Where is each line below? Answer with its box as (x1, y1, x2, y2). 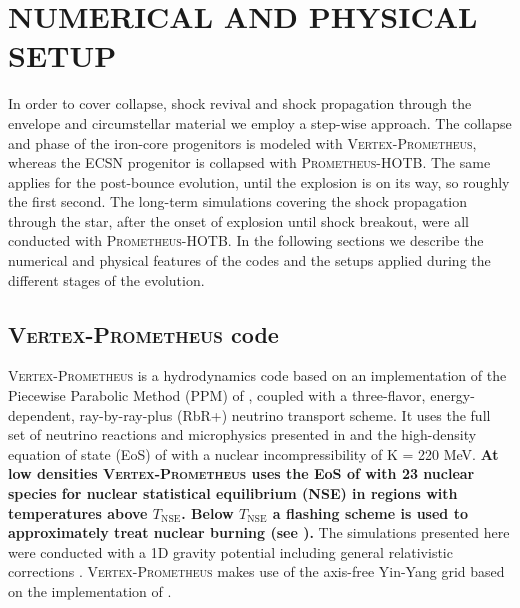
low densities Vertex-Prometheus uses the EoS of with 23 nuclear (8, 463, 475, 484)
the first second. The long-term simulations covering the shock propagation (8, 191, 468, 212)
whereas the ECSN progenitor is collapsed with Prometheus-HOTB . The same (8, 152, 491, 173)
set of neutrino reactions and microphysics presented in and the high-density (8, 424, 477, 445)
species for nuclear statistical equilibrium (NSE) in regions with (8, 483, 458, 504)
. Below (181, 502, 234, 523)
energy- (430, 385, 475, 406)
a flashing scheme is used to (272, 502, 468, 523)
